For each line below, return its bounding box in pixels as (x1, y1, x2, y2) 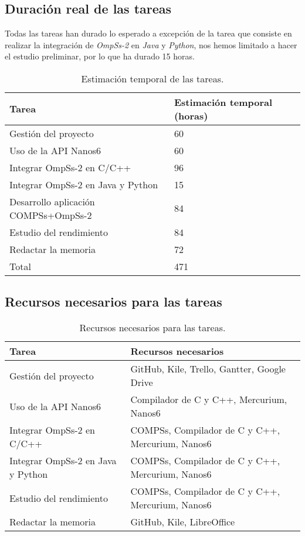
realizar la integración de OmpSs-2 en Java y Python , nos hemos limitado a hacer (5, 38, 297, 51)
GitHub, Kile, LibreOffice (130, 515, 235, 529)
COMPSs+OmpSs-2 (9, 208, 92, 222)
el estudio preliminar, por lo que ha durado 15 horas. (5, 50, 195, 62)
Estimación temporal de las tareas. (81, 71, 224, 85)
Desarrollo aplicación (9, 194, 95, 208)
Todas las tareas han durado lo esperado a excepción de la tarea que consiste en (5, 27, 292, 39)
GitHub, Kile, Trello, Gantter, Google (130, 362, 286, 376)
